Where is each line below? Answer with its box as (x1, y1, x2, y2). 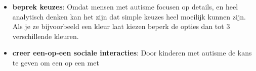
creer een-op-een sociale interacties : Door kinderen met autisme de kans (12, 47, 252, 58)
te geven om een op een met (12, 57, 99, 67)
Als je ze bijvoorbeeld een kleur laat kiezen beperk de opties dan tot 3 (12, 21, 230, 31)
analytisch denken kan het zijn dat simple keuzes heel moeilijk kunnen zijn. (12, 11, 246, 21)
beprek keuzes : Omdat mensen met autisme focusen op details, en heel (12, 1, 238, 11)
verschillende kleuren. (12, 30, 79, 41)
